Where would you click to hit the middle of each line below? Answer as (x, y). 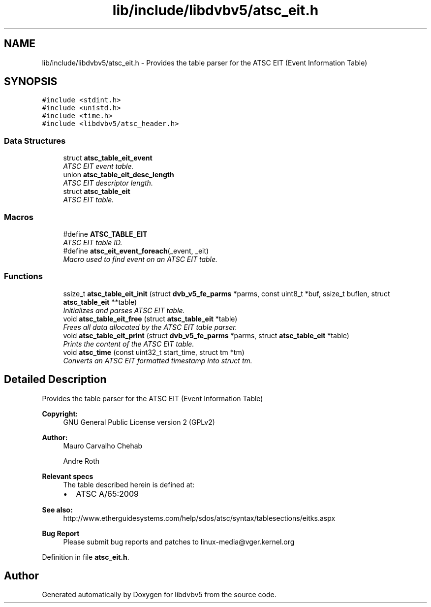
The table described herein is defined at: (129, 484)
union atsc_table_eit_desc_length (119, 175)
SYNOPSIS (31, 82)
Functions (23, 276)
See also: (57, 510)
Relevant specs (68, 476)
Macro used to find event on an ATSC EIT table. (140, 259)
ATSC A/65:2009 (107, 494)
